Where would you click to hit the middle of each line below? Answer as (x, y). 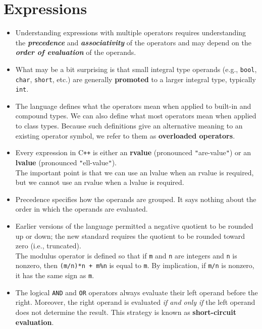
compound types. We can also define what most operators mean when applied (136, 116)
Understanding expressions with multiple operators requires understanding (131, 32)
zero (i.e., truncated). (48, 246)
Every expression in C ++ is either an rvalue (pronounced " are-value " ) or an (133, 152)
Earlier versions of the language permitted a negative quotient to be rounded (134, 225)
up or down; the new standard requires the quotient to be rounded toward (130, 236)
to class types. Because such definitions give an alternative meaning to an (129, 126)
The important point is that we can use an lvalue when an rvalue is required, (135, 172)
